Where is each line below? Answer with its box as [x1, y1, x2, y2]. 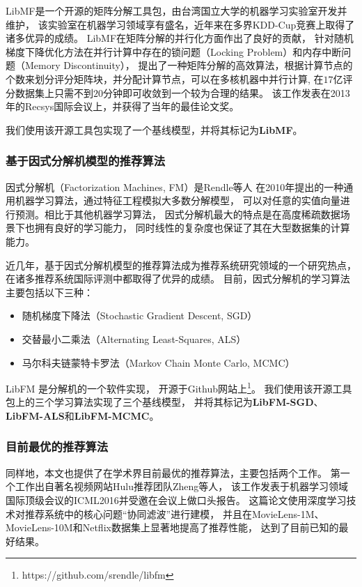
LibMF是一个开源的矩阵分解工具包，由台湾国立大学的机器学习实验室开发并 [6, 3, 347, 17]
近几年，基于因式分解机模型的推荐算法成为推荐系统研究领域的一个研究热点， [6, 257, 356, 272]
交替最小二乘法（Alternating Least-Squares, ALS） [22, 331, 246, 346]
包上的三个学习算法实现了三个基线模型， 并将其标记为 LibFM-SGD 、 [6, 395, 324, 409]
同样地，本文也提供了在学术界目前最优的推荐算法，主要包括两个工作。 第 [6, 465, 340, 480]
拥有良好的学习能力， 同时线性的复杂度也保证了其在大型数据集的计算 [34, 220, 350, 235]
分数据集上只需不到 [6, 85, 93, 100]
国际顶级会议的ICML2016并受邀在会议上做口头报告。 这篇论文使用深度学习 [6, 492, 347, 507]
